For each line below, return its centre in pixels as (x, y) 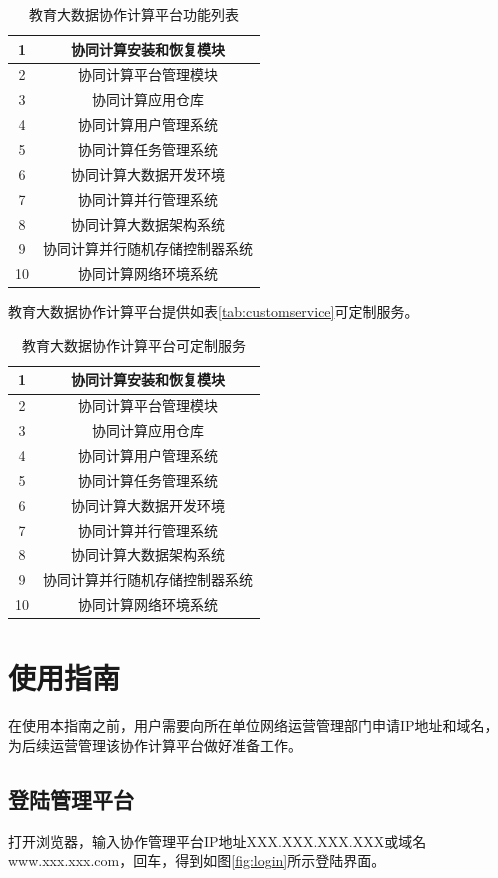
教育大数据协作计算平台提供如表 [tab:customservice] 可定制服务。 (213, 311)
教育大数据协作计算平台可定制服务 (134, 344)
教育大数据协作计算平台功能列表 (134, 14)
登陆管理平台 (71, 798)
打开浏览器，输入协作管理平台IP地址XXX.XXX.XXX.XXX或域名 (217, 840)
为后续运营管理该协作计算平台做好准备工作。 (155, 744)
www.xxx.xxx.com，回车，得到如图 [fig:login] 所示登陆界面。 (197, 860)
